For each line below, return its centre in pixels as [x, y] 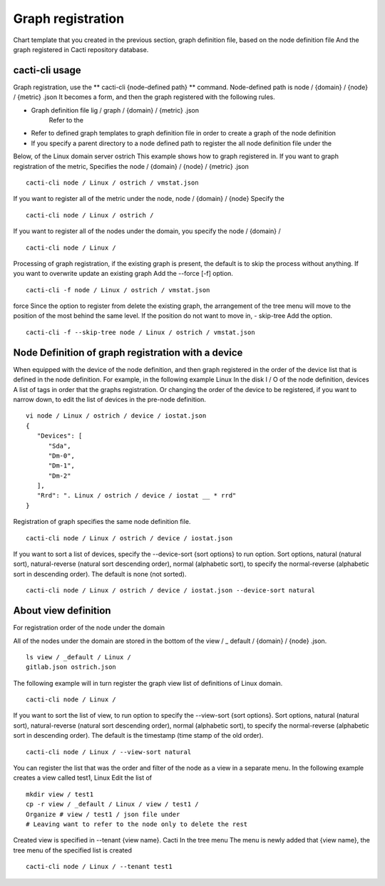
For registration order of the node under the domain [89, 628]
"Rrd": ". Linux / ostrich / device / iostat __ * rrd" [137, 496]
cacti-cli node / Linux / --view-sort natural [109, 752]
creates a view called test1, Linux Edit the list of [83, 778]
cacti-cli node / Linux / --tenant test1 [99, 867]
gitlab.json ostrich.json [71, 667]
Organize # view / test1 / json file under [103, 814]
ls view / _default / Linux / [79, 657]
